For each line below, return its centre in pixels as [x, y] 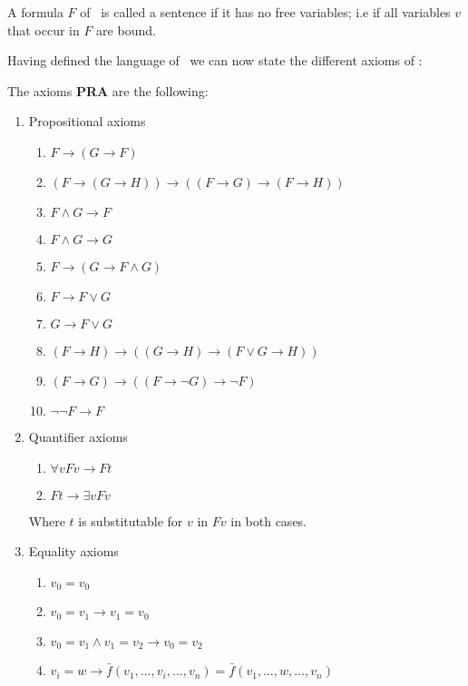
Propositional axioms [87, 121]
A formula [35, 12]
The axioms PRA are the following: [108, 90]
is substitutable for [131, 520]
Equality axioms [73, 551]
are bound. [126, 29]
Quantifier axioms [78, 436]
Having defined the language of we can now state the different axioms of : [215, 60]
